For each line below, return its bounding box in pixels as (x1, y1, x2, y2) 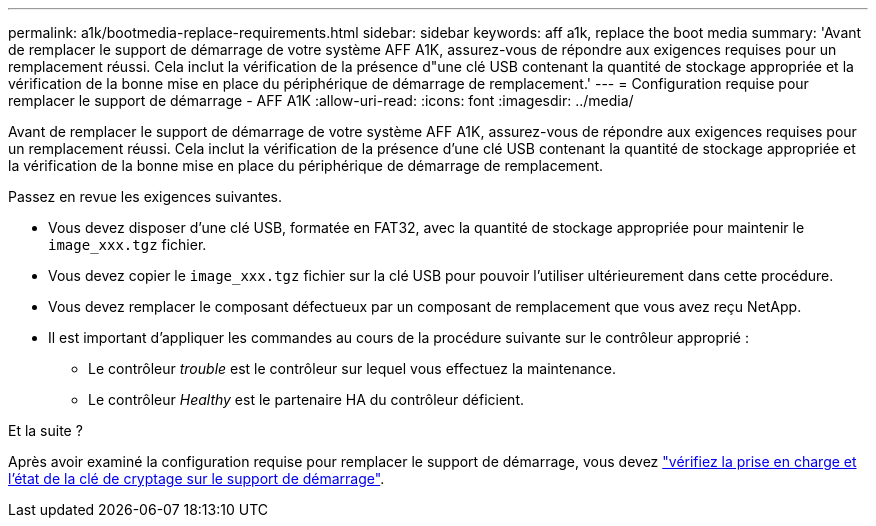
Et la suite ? (8, 422, 83, 439)
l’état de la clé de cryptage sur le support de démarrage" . (8, 470, 385, 487)
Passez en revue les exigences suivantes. (8, 188, 283, 205)
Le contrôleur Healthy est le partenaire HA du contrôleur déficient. (88, 391, 524, 408)
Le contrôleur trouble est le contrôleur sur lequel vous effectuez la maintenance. (88, 360, 617, 377)
